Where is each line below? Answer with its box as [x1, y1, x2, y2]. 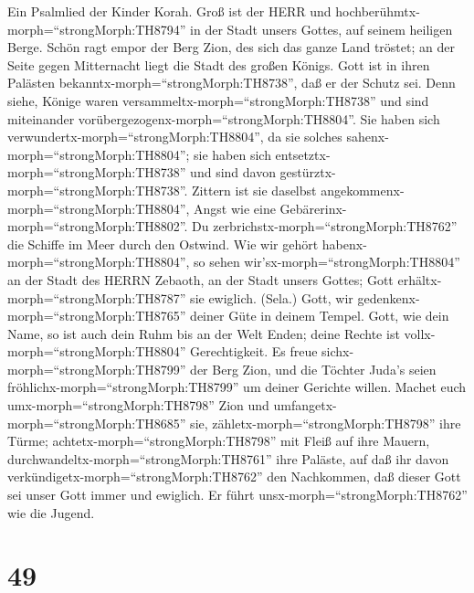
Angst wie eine [194, 198, 276, 217]
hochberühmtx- [335, 2, 420, 20]
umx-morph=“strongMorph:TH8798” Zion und [7, 396, 269, 415]
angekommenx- [321, 180, 405, 199]
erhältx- [397, 270, 442, 289]
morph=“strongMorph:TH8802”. [7, 217, 188, 236]
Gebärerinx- [279, 198, 347, 217]
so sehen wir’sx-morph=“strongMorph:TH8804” [194, 252, 460, 271]
